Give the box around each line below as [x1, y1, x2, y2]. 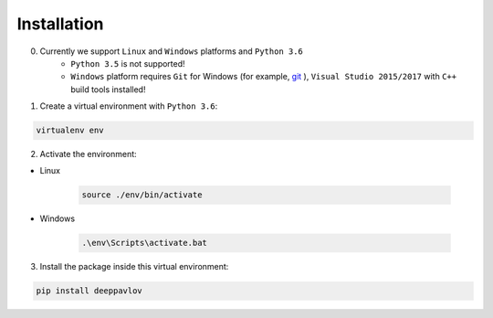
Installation [16, 14, 104, 34]
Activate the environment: [39, 149, 137, 160]
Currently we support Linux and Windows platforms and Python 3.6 [39, 46, 303, 57]
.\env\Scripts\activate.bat [81, 238, 207, 249]
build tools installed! [70, 83, 146, 95]
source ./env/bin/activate [81, 190, 203, 200]
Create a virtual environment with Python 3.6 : [39, 101, 218, 111]
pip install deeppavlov [36, 286, 143, 296]
